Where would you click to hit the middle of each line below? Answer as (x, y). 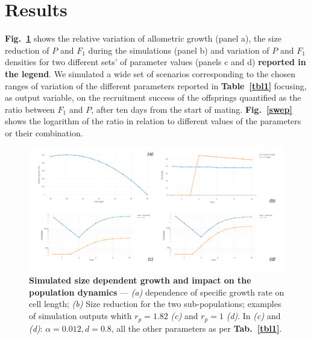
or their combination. (44, 132)
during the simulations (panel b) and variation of (179, 50)
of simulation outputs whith (80, 316)
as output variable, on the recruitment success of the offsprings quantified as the (153, 97)
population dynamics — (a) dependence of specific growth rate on (157, 292)
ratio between (30, 109)
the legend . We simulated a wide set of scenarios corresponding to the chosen (150, 73)
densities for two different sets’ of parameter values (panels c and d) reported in (155, 62)
